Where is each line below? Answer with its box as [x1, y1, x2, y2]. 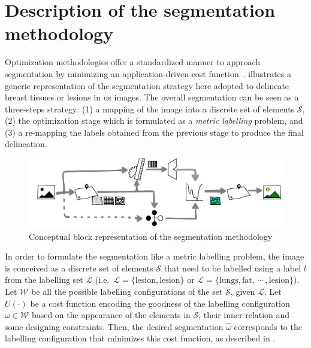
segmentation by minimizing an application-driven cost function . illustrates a [5, 67, 291, 80]
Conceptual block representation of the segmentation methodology [29, 230, 273, 242]
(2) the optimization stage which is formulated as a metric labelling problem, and [5, 114, 303, 127]
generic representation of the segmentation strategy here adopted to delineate [5, 79, 289, 91]
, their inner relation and [198, 309, 290, 321]
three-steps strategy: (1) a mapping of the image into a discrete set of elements [5, 102, 295, 115]
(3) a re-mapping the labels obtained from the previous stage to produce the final [5, 126, 304, 138]
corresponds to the [234, 320, 302, 332]
